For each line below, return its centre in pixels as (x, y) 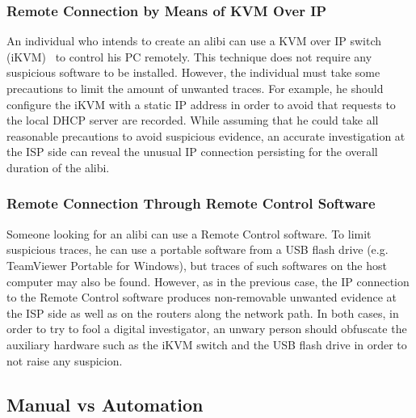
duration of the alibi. (58, 167)
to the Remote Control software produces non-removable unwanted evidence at (202, 297)
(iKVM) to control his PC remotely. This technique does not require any (189, 56)
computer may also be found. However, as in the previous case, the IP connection (208, 281)
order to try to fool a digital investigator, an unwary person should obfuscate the (207, 329)
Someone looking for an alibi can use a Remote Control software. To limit (189, 233)
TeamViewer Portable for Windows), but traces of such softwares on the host (197, 265)
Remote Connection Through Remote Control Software (191, 203)
